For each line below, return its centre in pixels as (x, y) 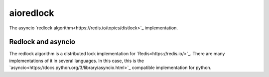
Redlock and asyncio (42, 42)
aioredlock (32, 13)
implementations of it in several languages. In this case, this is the (77, 61)
